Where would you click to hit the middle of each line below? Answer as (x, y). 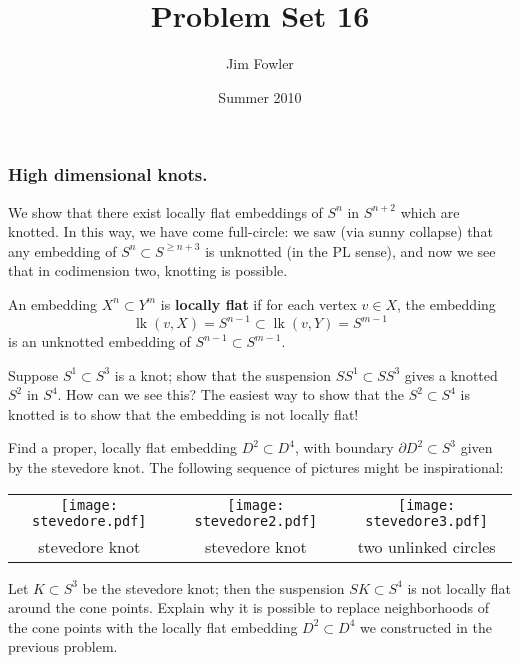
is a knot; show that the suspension (223, 374)
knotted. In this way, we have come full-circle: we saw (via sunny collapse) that (250, 231)
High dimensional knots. (108, 174)
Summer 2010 (260, 96)
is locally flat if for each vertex (258, 303)
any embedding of (62, 250)
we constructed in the (425, 626)
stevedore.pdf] (89, 520)
